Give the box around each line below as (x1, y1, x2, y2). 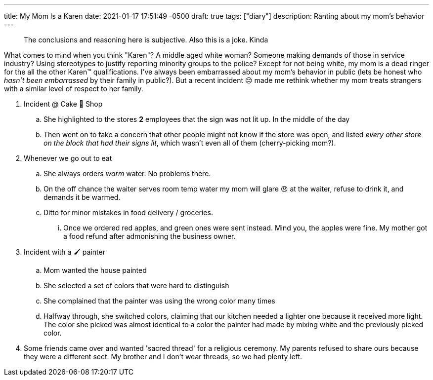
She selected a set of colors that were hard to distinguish (43, 281, 229, 290)
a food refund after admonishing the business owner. (63, 232, 236, 240)
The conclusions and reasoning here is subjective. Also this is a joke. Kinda (24, 36, 268, 44)
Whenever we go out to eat (24, 154, 112, 162)
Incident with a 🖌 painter (24, 248, 105, 256)
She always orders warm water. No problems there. (43, 169, 211, 178)
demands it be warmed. (43, 193, 121, 201)
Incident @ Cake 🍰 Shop (24, 100, 103, 108)
